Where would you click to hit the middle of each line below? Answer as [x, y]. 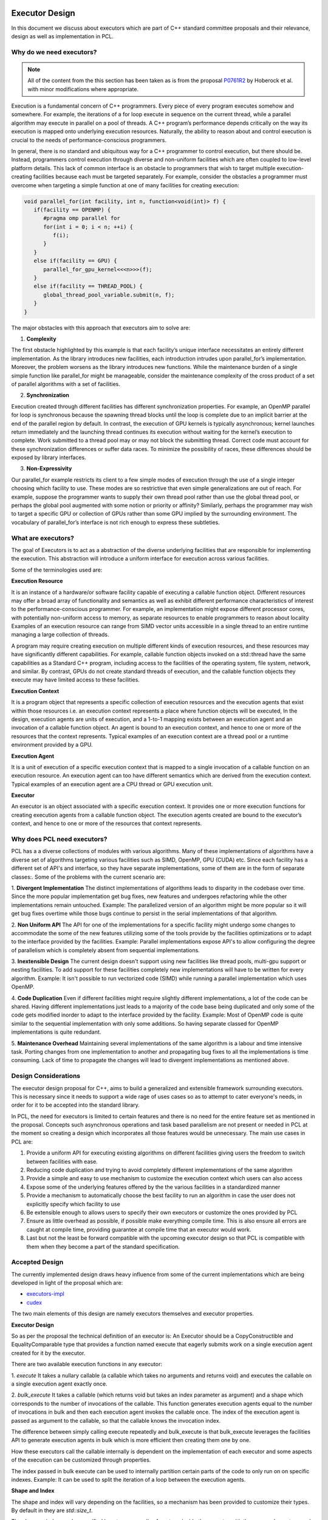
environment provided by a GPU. [52, 745]
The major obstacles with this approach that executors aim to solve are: [101, 328]
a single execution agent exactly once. [59, 1384]
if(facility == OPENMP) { [72, 209]
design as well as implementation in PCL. [63, 36]
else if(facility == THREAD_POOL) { [88, 286]
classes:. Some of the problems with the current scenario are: [88, 877]
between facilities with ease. [62, 1161]
